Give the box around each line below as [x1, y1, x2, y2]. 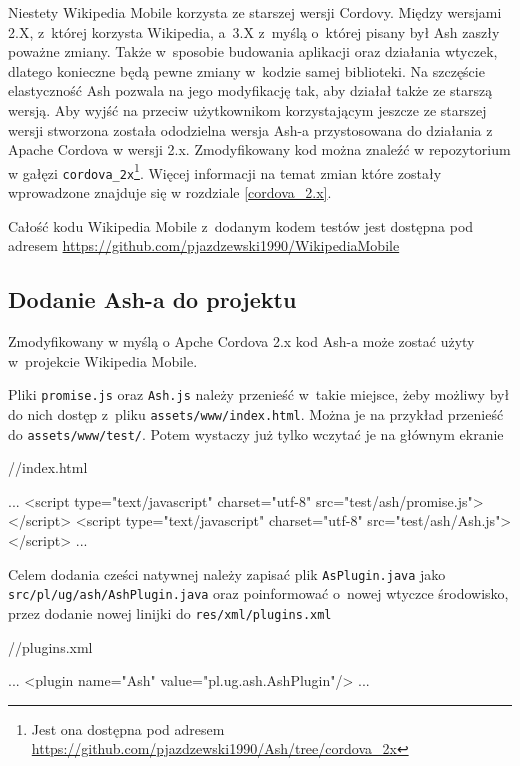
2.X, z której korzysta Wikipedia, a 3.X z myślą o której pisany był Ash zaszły [8, 21, 500, 42]
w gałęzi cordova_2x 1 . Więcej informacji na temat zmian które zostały [8, 159, 442, 183]
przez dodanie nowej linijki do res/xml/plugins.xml [8, 602, 332, 623]
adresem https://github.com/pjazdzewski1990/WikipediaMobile [8, 235, 400, 256]
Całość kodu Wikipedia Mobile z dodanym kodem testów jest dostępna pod [8, 215, 474, 236]
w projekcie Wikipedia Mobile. [8, 350, 198, 371]
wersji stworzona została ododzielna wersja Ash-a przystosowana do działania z [8, 119, 493, 140]
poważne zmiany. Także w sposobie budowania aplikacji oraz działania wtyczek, [8, 41, 498, 62]
